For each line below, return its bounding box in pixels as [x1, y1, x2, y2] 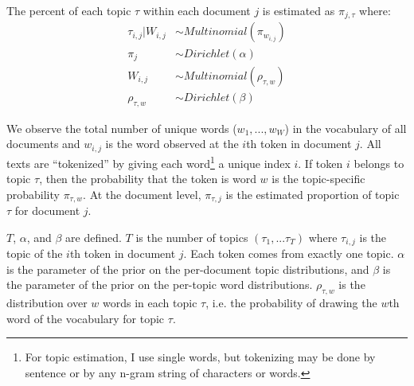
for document [14, 202, 80, 219]
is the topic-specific [271, 170, 365, 187]
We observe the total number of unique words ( [6, 119, 237, 136]
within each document [143, 2, 251, 18]
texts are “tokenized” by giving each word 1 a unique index [6, 152, 291, 171]
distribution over [6, 294, 88, 311]
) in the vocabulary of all [284, 119, 407, 136]
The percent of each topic [6, 2, 131, 18]
